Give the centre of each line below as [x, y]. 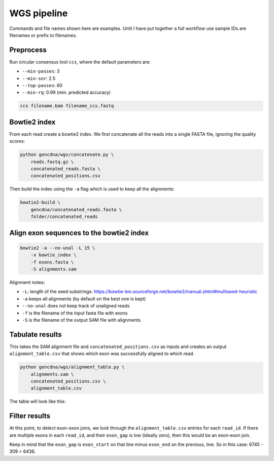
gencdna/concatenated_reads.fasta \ [76, 209]
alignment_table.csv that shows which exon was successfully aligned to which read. [102, 354]
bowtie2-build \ [40, 202]
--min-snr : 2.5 [39, 78]
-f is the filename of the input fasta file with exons [75, 313]
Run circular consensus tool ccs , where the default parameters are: [80, 62]
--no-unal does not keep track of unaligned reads [76, 306]
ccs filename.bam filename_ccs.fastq [67, 106]
